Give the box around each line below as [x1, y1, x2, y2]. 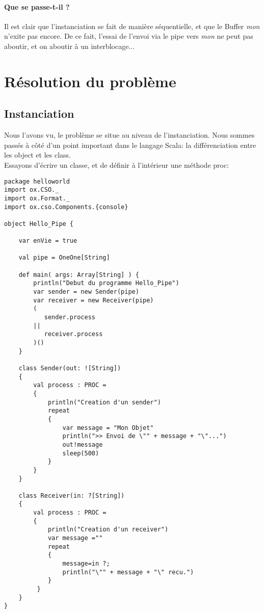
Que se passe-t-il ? [4, 1, 70, 12]
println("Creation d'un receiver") [47, 526, 169, 533]
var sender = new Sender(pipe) [33, 288, 139, 296]
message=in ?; [62, 560, 110, 568]
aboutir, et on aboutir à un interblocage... [4, 40, 135, 51]
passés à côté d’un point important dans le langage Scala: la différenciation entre [4, 139, 256, 150]
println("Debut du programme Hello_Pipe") [33, 279, 179, 287]
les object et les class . [4, 149, 71, 160]
